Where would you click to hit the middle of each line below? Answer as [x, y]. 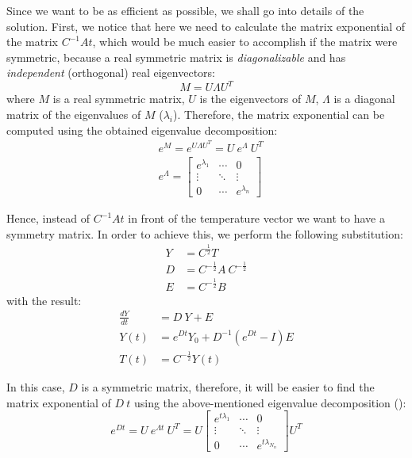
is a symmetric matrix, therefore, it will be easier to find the [228, 386]
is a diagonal [364, 99]
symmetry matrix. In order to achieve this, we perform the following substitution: [205, 233]
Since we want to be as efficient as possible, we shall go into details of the [185, 10]
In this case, [36, 386]
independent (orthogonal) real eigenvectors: [111, 73]
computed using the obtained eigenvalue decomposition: [142, 130]
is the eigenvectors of [250, 99]
